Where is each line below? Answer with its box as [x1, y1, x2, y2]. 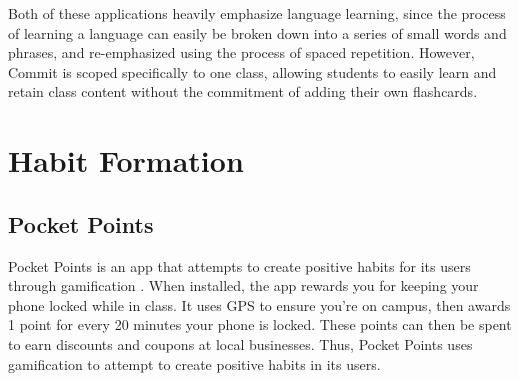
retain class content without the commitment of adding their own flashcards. [8, 81, 478, 102]
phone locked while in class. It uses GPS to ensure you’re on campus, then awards [8, 294, 511, 315]
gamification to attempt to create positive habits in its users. [8, 353, 381, 374]
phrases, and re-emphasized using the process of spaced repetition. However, [8, 42, 475, 63]
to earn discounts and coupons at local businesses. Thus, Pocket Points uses [8, 333, 473, 354]
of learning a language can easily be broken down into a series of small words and [8, 22, 507, 43]
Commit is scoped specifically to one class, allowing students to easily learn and [8, 61, 497, 82]
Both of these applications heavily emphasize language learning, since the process [8, 3, 506, 23]
